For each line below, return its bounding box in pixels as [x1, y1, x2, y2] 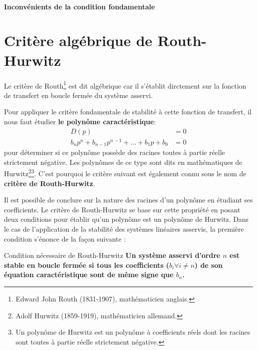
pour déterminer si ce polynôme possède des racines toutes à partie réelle [4, 147, 225, 157]
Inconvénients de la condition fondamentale [4, 1, 155, 11]
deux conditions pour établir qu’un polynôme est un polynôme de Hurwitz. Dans [4, 214, 249, 224]
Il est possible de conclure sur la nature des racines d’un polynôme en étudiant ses [4, 195, 253, 205]
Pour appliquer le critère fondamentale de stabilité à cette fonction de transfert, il [4, 106, 252, 117]
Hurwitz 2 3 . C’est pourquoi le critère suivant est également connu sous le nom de [4, 167, 247, 178]
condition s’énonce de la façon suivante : [4, 233, 126, 244]
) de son [194, 259, 223, 270]
